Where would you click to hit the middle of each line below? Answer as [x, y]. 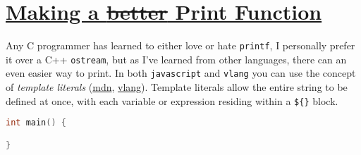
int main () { [36, 123]
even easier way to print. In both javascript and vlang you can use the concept [181, 73]
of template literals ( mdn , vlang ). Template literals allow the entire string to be [177, 87]
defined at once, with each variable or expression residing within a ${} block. [172, 100]
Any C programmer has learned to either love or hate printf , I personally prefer [180, 45]
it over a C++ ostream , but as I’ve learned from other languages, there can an [176, 59]
